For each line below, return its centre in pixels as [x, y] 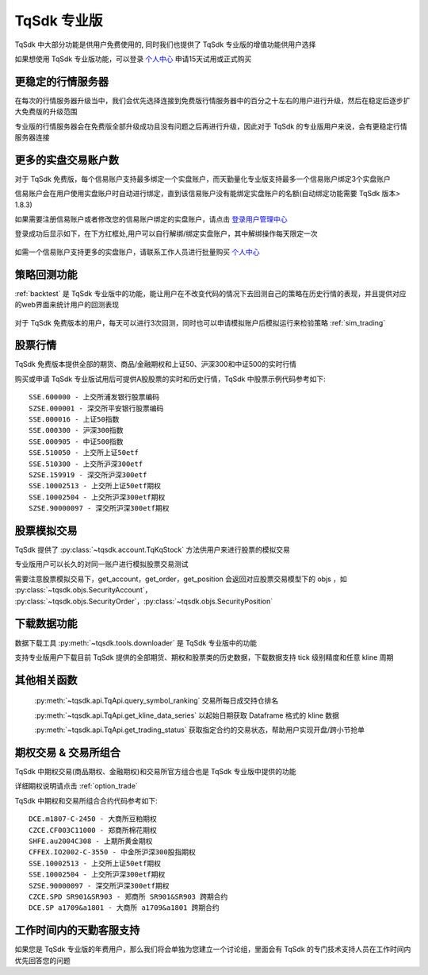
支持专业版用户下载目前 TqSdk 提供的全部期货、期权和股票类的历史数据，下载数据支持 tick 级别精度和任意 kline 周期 [204, 657]
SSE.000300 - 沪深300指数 [76, 430]
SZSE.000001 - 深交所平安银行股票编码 [96, 408]
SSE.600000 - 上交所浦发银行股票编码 [94, 397]
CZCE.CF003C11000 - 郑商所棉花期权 [93, 830]
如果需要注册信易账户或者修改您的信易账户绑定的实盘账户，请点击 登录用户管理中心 [151, 219]
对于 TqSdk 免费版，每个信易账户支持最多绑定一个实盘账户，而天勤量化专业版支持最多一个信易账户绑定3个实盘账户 [203, 179]
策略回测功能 [46, 274]
